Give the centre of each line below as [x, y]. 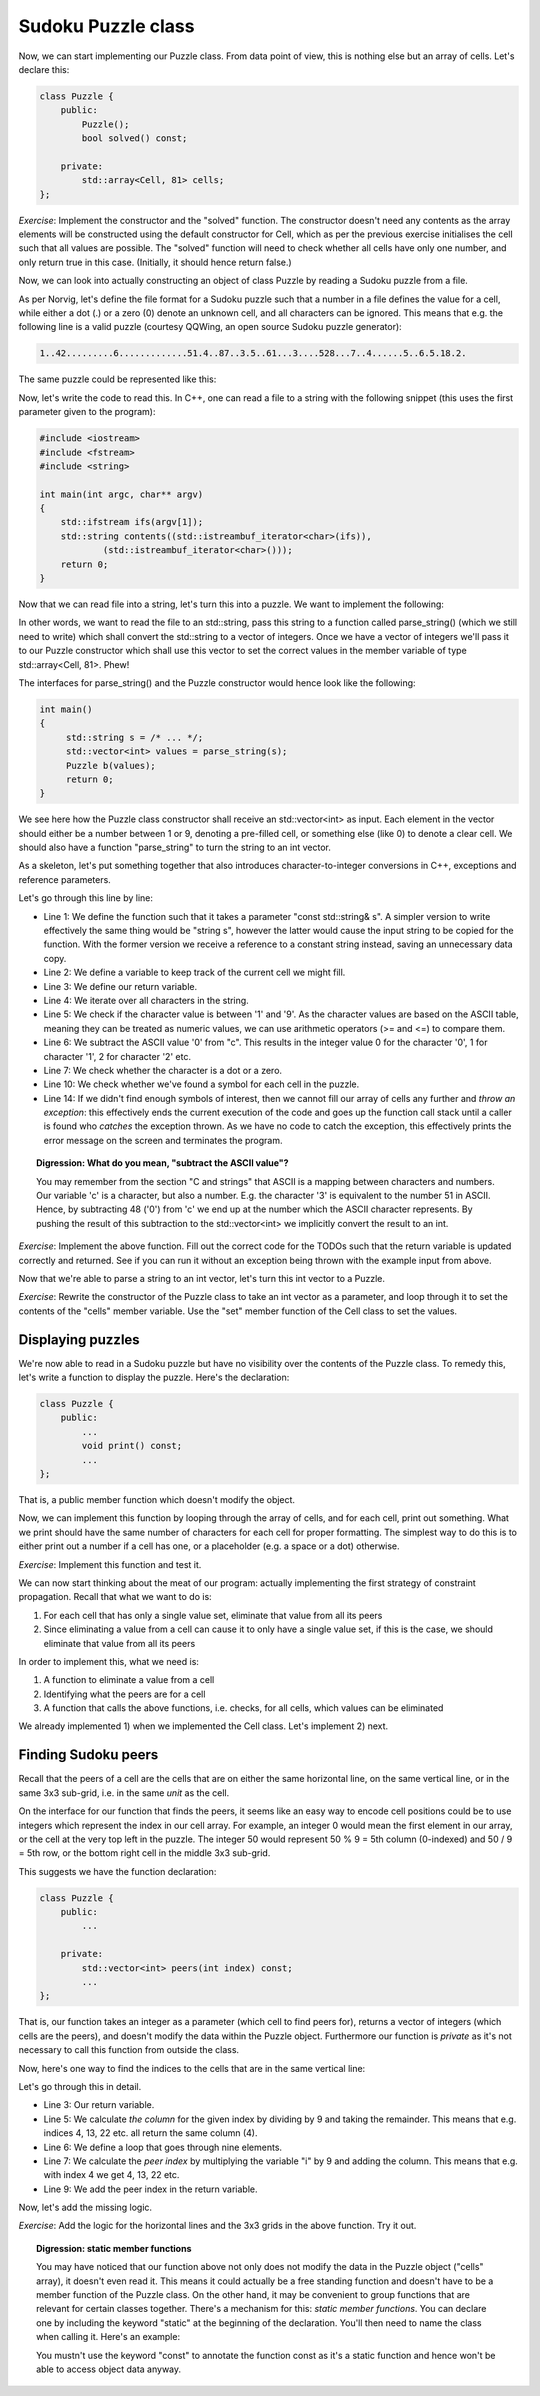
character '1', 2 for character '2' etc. [117, 1056]
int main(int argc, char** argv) [121, 494]
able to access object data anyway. [109, 2369]
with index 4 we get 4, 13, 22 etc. [111, 2175]
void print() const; [132, 1446]
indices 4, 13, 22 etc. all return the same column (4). [150, 2133]
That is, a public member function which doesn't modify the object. [156, 1499]
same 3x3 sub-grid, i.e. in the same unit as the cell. [124, 1792]
